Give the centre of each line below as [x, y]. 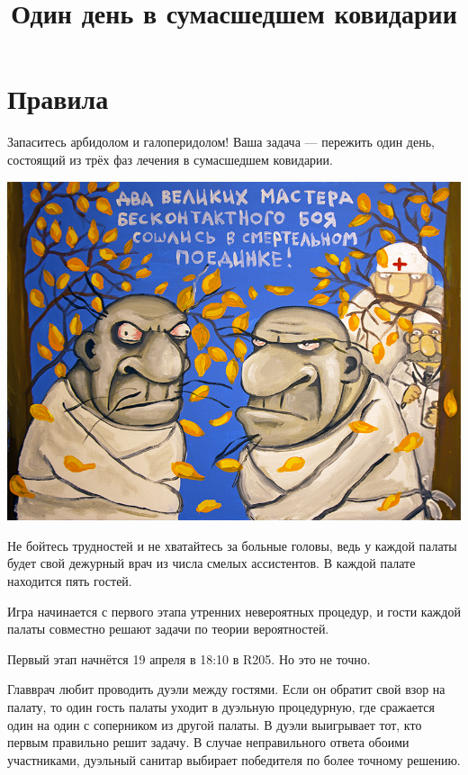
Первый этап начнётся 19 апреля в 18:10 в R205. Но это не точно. [189, 658]
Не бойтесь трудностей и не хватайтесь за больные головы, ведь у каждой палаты [232, 545]
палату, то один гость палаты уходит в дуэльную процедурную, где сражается [221, 706]
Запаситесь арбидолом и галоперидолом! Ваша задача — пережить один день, [221, 142]
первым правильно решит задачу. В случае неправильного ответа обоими [208, 742]
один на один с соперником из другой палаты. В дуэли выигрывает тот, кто [215, 724]
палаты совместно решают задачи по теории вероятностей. [168, 629]
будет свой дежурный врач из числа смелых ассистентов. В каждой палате [211, 563]
